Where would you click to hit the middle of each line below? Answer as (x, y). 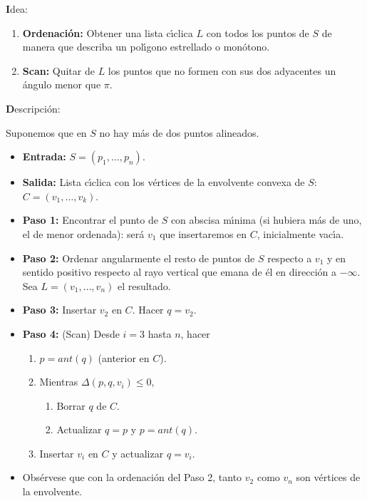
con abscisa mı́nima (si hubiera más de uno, (266, 220)
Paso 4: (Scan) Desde (71, 333)
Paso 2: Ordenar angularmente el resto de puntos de (139, 258)
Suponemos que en (46, 132)
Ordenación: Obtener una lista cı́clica (108, 32)
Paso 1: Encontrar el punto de (90, 220)
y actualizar (138, 453)
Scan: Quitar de (58, 70)
